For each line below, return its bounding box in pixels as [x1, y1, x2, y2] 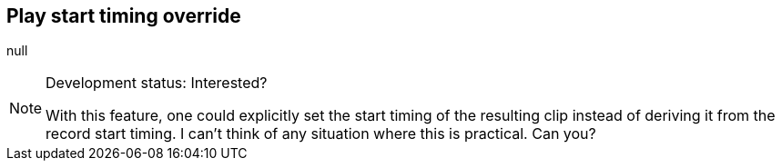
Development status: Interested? [46, 74, 268, 93]
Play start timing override [6, 5, 241, 27]
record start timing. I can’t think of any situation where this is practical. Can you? [46, 124, 596, 143]
